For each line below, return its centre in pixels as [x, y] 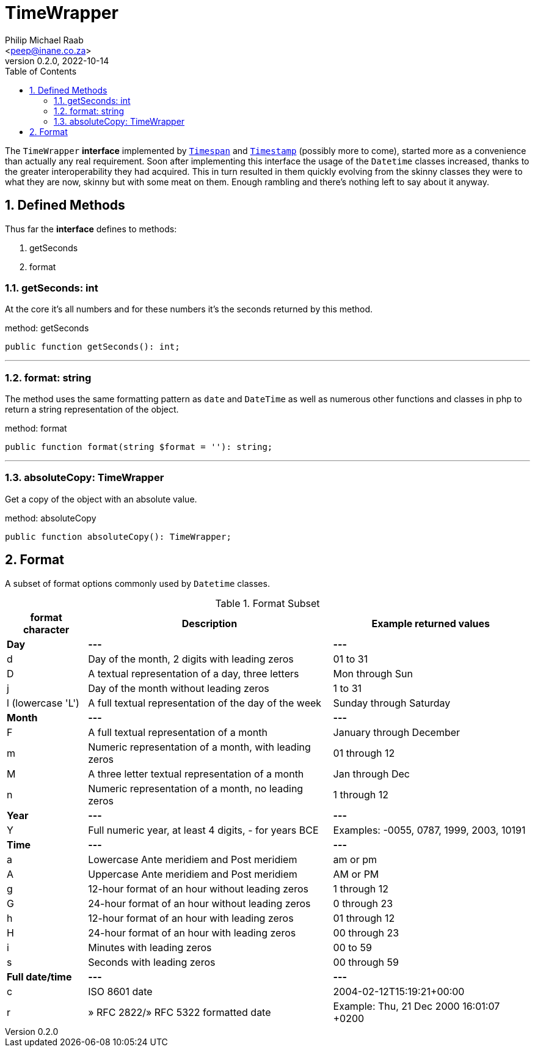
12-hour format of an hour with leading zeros [191, 918]
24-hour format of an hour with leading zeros [192, 932]
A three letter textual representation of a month [196, 774]
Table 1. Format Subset [267, 603]
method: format [36, 429]
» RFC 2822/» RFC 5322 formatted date [180, 1012]
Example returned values [431, 623]
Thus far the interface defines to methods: [91, 229]
